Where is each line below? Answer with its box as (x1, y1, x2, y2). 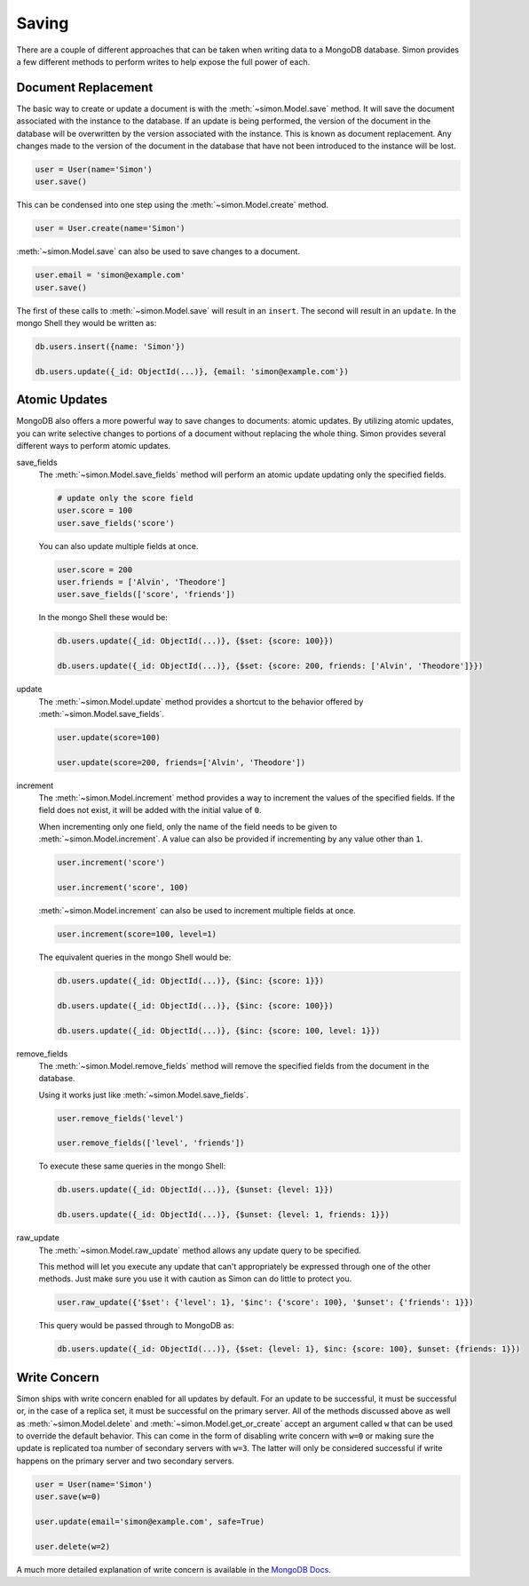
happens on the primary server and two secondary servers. (16, 1455, 234, 1466)
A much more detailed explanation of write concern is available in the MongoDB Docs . (16, 1564, 332, 1574)
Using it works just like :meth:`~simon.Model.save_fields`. (38, 1089, 249, 1100)
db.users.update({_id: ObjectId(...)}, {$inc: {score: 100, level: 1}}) (57, 1025, 381, 1035)
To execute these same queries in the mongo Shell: (38, 1160, 226, 1172)
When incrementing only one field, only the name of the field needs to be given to (38, 821, 337, 832)
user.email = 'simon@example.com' (35, 270, 186, 280)
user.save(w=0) (35, 1492, 101, 1502)
